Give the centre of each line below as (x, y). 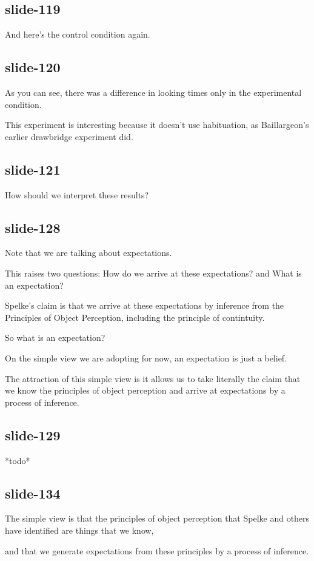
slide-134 (33, 493)
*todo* (18, 460)
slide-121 (33, 169)
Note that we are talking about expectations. (89, 253)
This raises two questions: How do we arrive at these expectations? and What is (153, 273)
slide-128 (33, 227)
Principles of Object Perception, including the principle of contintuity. (135, 317)
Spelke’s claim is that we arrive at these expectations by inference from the (145, 305)
